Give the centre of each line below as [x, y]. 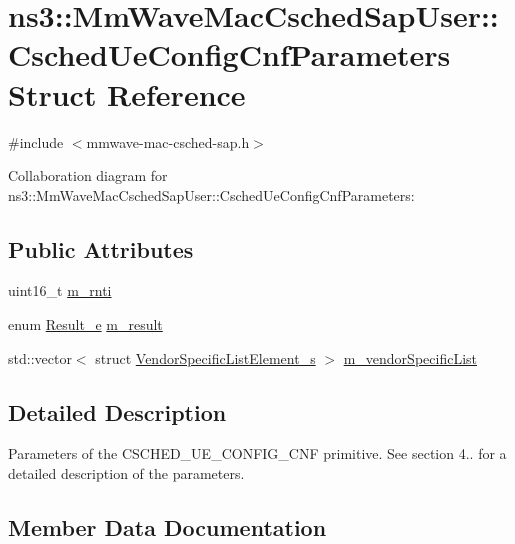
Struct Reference [127, 93]
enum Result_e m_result [85, 324]
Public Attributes [101, 248]
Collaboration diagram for [88, 175]
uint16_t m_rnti [60, 290]
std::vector [40, 357]
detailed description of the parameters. [126, 473]
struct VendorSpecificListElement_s [205, 357]
